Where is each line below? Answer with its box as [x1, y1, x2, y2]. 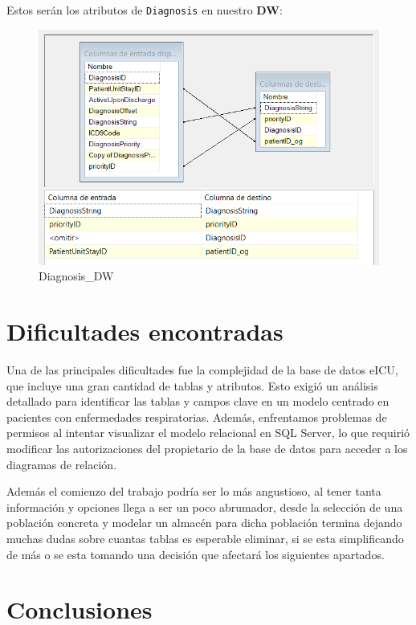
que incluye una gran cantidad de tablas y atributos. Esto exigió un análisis [6, 377, 378, 394]
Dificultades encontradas [6, 315, 283, 348]
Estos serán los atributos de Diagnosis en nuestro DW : [6, 2, 283, 18]
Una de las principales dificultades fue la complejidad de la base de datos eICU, [6, 362, 398, 378]
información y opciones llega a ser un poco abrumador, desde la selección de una [6, 498, 403, 515]
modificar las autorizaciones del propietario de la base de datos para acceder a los [6, 440, 408, 457]
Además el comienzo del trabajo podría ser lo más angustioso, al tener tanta [6, 483, 381, 500]
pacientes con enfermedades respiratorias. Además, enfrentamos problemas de [6, 408, 387, 425]
